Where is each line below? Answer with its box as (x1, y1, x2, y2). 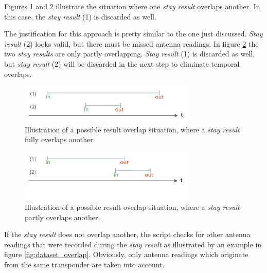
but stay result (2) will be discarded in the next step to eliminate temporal (4, 58, 240, 69)
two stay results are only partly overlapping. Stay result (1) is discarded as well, (4, 48, 255, 59)
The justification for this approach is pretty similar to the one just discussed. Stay (4, 28, 263, 39)
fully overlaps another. (25, 134, 95, 145)
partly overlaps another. (25, 211, 100, 222)
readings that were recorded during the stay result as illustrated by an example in (4, 239, 262, 249)
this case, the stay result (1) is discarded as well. (4, 11, 156, 22)
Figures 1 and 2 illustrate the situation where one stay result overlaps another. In (4, 1, 260, 11)
